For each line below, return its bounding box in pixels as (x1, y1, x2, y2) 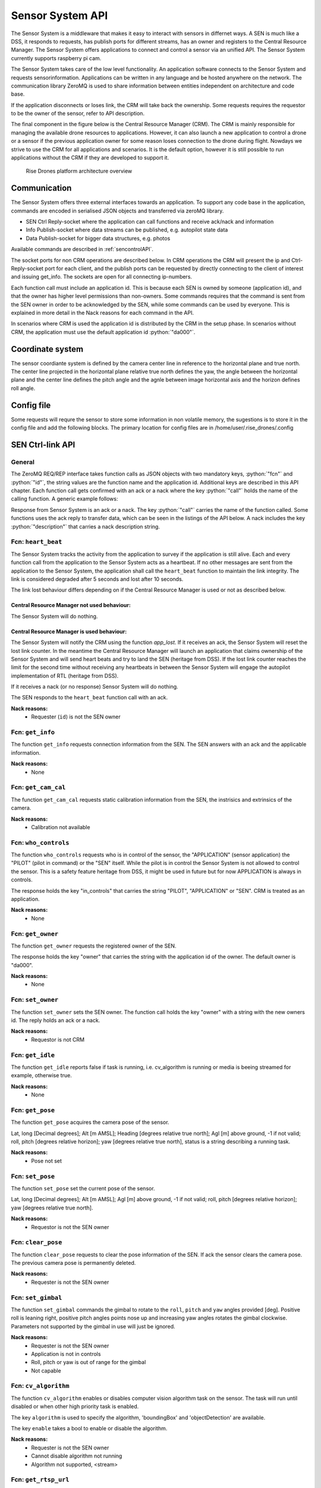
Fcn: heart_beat (11, 537, 62, 546)
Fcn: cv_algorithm (11, 1381, 70, 1390)
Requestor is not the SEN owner (31, 1223, 109, 1230)
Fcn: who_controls (11, 838, 70, 846)
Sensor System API (11, 9, 108, 22)
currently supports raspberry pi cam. (11, 54, 102, 62)
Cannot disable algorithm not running (31, 1452, 122, 1459)
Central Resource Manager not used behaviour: (11, 602, 131, 609)
